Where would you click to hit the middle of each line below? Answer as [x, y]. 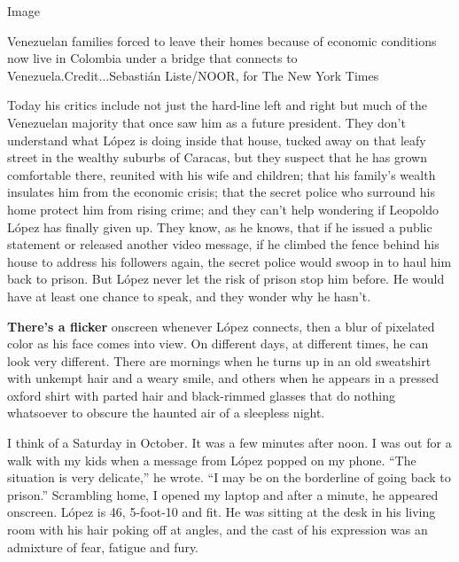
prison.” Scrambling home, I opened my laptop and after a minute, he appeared [223, 494]
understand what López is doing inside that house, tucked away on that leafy [217, 140]
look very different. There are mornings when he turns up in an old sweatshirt [219, 360]
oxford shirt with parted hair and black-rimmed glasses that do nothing [202, 395]
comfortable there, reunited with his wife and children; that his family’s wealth [222, 174]
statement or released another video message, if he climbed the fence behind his [223, 244]
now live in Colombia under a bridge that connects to [152, 58]
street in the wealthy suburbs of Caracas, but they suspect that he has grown [217, 157]
